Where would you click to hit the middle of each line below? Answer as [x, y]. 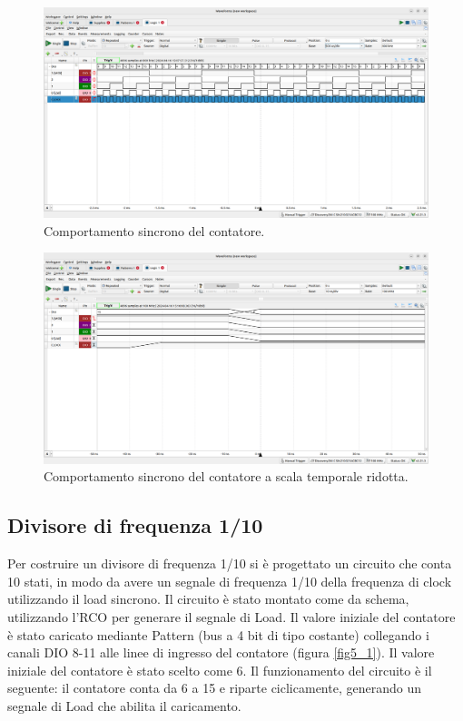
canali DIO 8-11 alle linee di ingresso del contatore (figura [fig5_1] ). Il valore [221, 652]
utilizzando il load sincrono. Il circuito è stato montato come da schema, [208, 599]
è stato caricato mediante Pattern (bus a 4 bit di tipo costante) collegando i [218, 634]
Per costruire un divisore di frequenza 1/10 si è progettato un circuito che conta [230, 563]
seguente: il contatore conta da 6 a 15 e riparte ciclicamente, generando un [214, 688]
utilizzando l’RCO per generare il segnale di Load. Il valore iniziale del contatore [231, 616]
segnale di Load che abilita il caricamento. [124, 705]
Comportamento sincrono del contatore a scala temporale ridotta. [226, 476]
